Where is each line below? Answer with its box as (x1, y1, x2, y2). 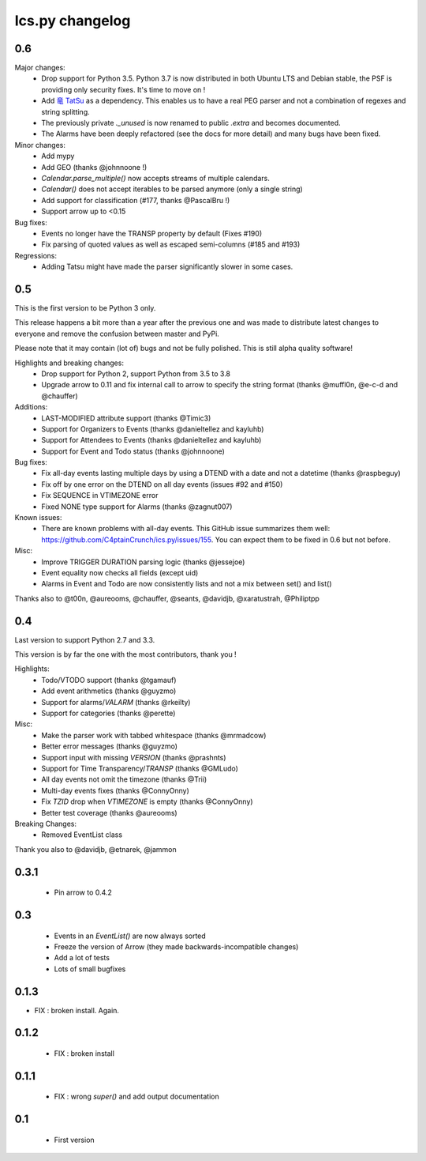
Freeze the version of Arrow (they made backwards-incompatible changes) (54, 941, 299, 952)
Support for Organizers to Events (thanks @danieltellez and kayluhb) (41, 424, 264, 434)
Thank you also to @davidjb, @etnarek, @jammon (14, 844, 177, 854)
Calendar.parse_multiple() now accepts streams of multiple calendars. (41, 173, 270, 183)
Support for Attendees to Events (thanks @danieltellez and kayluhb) (41, 435, 262, 445)
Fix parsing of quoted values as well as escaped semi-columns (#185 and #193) (41, 239, 301, 249)
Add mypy (41, 151, 75, 161)
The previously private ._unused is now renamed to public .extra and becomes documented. (41, 119, 341, 128)
